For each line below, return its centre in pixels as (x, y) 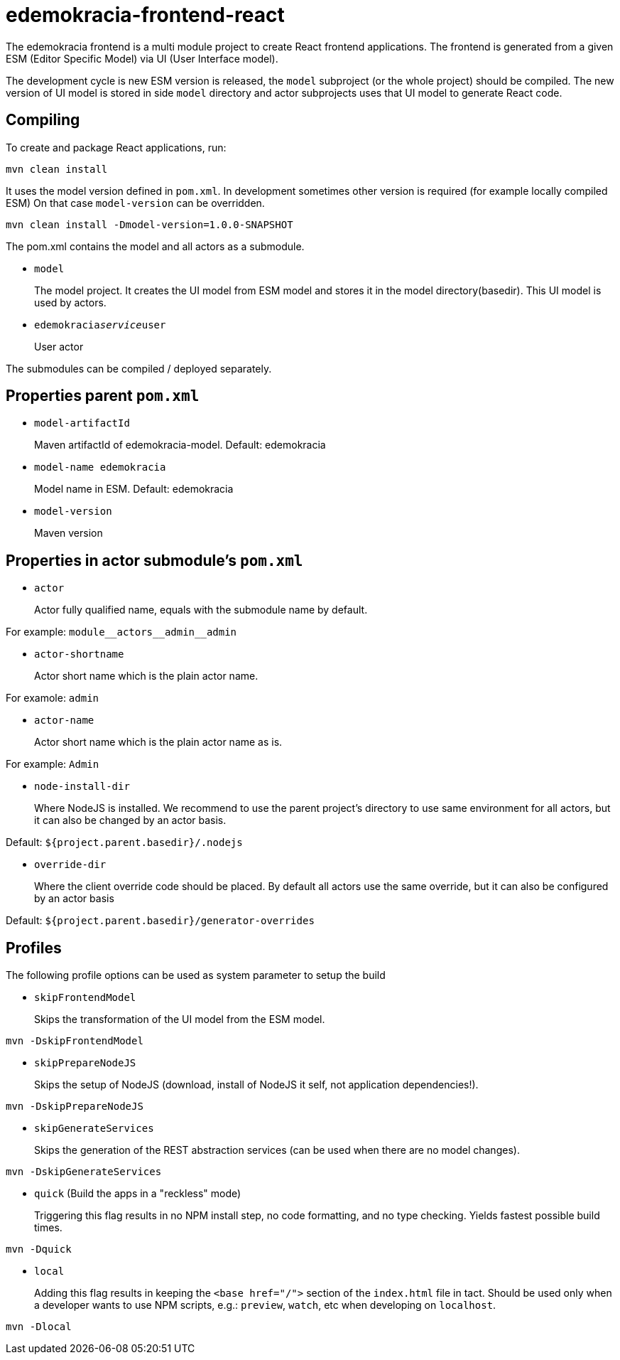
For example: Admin (53, 764)
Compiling (43, 120)
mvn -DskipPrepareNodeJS (75, 1107)
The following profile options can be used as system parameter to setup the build (196, 975)
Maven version (69, 533)
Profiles (34, 948)
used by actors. (70, 302)
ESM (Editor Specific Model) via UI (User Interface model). (142, 58)
